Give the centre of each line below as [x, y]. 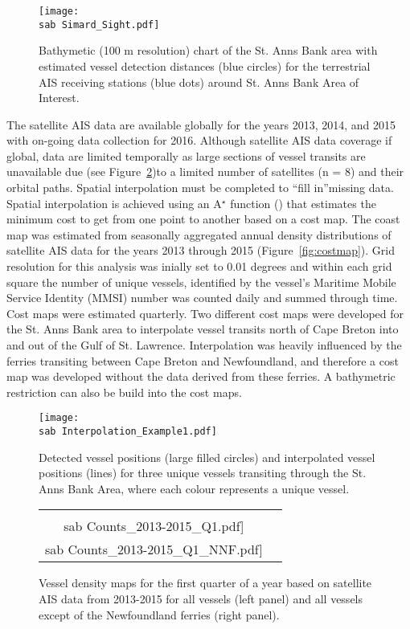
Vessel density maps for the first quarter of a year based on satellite [205, 583]
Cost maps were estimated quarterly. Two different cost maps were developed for [205, 313]
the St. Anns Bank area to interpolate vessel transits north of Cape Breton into [203, 329]
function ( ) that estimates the [303, 203]
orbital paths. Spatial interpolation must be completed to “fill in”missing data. [200, 188]
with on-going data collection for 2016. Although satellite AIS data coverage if [199, 140]
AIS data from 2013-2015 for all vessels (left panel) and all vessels [201, 599]
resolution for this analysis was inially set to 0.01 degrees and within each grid [199, 266]
